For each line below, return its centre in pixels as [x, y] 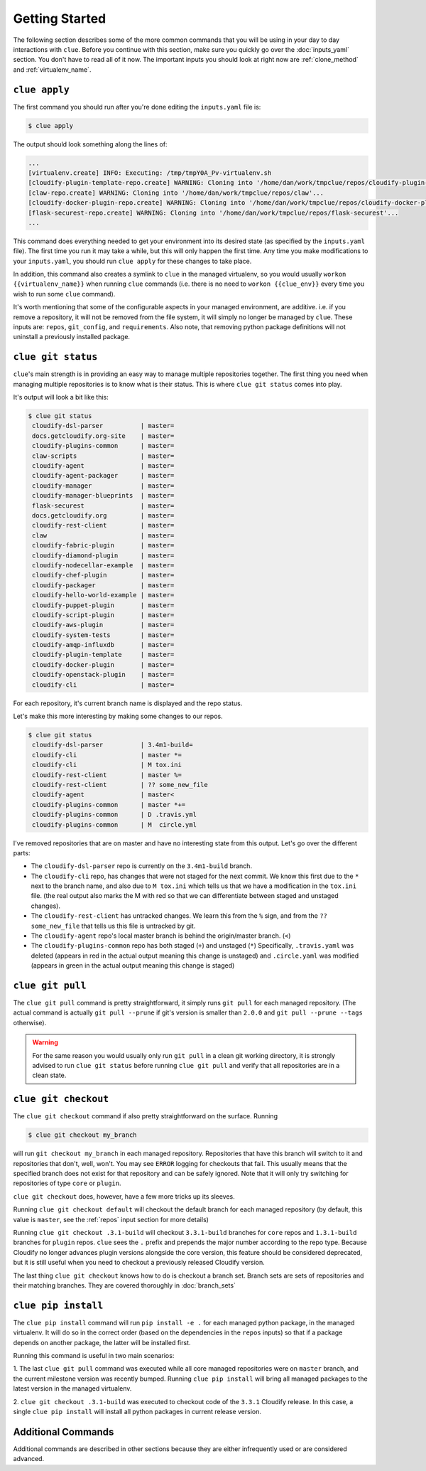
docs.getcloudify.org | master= [103, 515]
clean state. [49, 1075]
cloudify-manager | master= [103, 486]
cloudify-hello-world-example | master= [103, 595]
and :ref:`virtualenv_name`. [52, 69]
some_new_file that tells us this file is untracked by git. [113, 926]
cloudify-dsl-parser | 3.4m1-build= [113, 745]
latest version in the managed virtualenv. [72, 1389]
